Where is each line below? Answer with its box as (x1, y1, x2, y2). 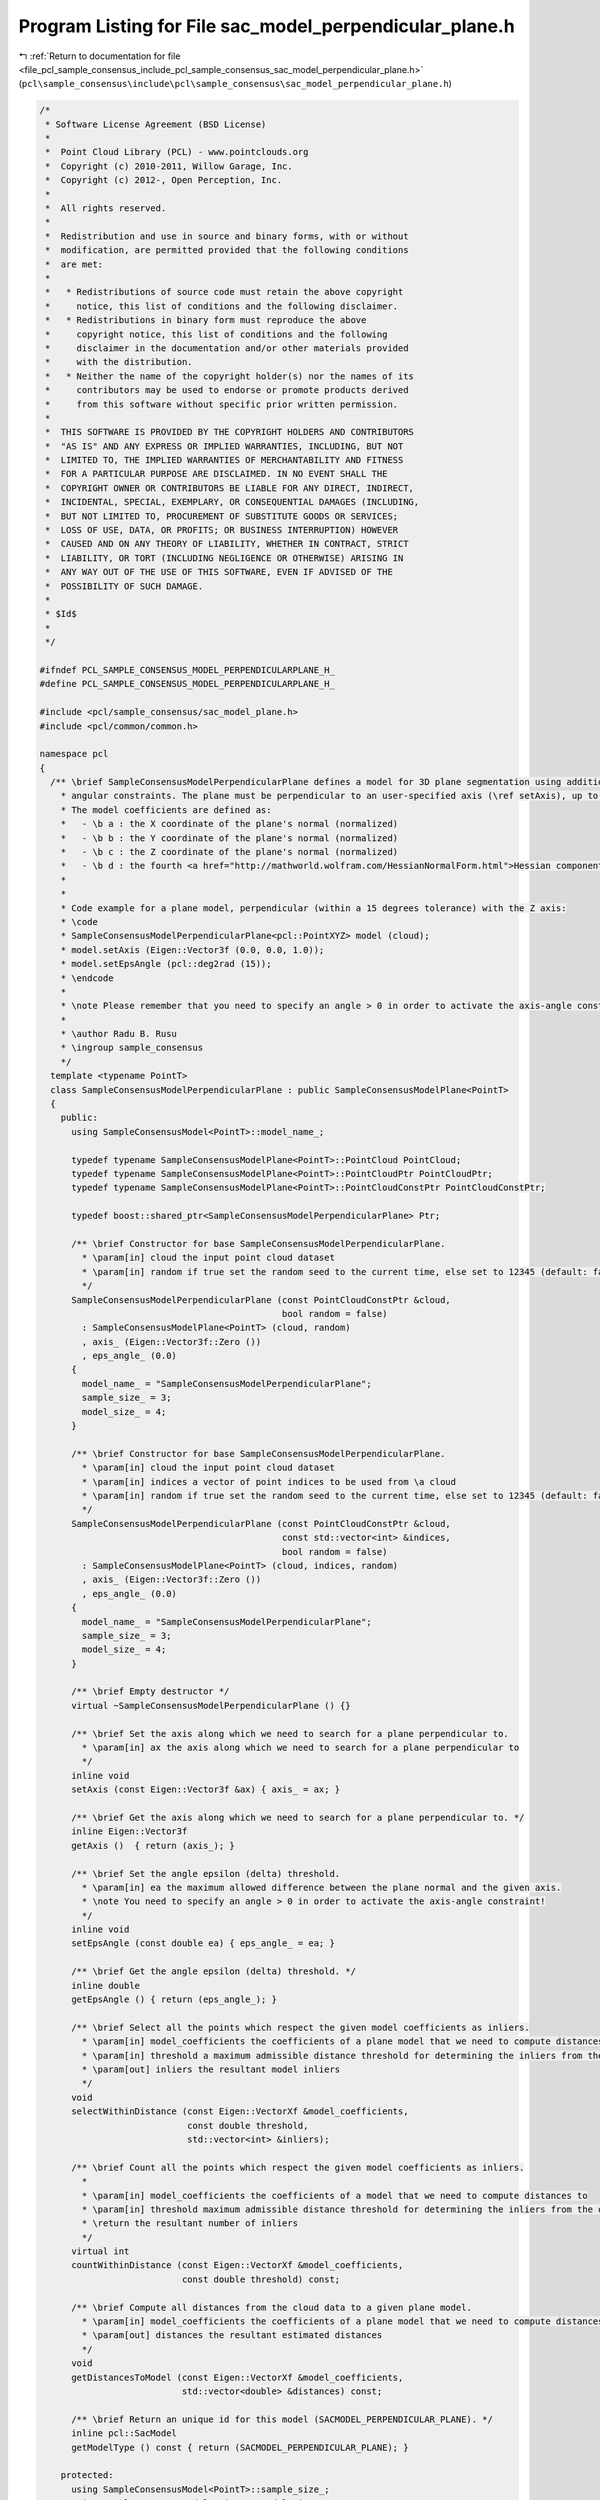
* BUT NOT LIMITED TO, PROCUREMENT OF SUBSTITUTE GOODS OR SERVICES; (45, 510, 399, 522)
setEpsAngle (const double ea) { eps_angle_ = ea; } (71, 1938, 335, 1949)
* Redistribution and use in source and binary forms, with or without (45, 230, 409, 242)
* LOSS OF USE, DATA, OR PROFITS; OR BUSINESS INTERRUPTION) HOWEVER (45, 525, 399, 536)
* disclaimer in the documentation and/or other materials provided (45, 342, 409, 354)
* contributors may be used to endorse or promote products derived (45, 385, 409, 396)
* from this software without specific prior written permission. (45, 398, 399, 410)
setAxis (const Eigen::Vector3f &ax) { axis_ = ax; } (71, 1784, 341, 1795)
